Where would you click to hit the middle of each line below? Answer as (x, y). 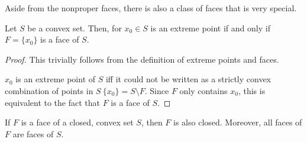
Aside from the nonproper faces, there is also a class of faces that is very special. (151, 8)
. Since (157, 90)
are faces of (33, 133)
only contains (203, 90)
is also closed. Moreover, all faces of (238, 122)
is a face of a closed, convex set (77, 122)
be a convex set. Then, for (75, 28)
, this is (252, 90)
